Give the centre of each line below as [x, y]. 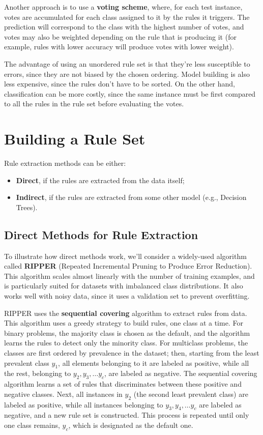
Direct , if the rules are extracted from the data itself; [100, 180]
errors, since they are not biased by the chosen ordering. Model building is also [127, 74]
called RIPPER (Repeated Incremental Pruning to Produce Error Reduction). [128, 266]
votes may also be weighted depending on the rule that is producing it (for [120, 36]
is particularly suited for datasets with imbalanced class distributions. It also [124, 286]
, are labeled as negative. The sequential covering [181, 373]
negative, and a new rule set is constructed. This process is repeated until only [127, 415]
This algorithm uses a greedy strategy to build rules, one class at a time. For [124, 323]
